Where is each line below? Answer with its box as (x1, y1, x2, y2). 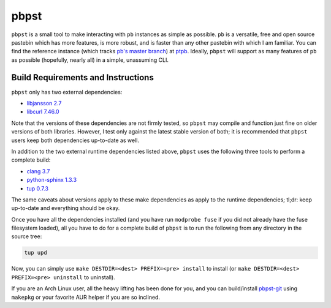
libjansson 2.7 (26, 100, 62, 107)
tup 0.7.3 (26, 184, 49, 192)
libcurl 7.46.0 (26, 108, 59, 116)
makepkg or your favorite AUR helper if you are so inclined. (11, 293, 161, 301)
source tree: (11, 233, 42, 240)
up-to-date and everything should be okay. (11, 205, 120, 212)
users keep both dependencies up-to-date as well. (11, 137, 139, 144)
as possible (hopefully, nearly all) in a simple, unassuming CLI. (11, 56, 169, 64)
